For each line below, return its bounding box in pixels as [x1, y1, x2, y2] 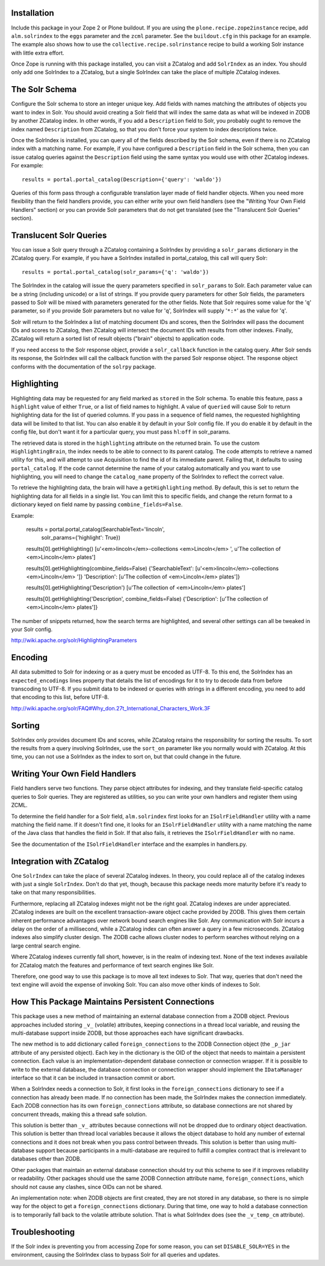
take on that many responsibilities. [11, 889, 96, 896]
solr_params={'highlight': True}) [41, 534, 120, 541]
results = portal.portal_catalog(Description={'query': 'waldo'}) [22, 176, 222, 183]
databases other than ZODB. [11, 1155, 82, 1162]
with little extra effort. [11, 49, 64, 57]
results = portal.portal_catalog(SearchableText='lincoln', [26, 526, 165, 533]
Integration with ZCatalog [11, 856, 110, 866]
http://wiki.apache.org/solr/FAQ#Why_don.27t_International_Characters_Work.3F [11, 704, 211, 712]
